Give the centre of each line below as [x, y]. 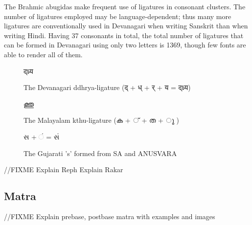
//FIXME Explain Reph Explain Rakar [64, 169]
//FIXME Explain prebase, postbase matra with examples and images [110, 216]
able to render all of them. [43, 54]
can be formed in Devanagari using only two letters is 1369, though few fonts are [125, 45]
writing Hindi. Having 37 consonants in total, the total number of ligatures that [124, 35]
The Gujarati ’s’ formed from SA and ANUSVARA [100, 153]
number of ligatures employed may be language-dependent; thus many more [118, 16]
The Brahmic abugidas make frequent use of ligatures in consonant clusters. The [125, 6]
